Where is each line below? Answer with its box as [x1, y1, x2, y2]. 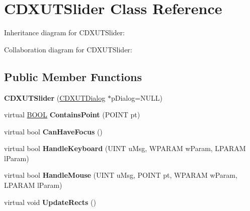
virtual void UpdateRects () [4, 196, 96, 207]
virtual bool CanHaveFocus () [4, 126, 103, 136]
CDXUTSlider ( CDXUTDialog [4, 92, 106, 103]
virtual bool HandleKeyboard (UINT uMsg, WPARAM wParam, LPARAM [4, 143, 246, 154]
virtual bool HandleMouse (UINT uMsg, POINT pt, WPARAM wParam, [4, 170, 237, 180]
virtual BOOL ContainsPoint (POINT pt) [4, 109, 140, 120]
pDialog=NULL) [111, 92, 163, 103]
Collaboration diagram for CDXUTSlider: [4, 44, 132, 54]
